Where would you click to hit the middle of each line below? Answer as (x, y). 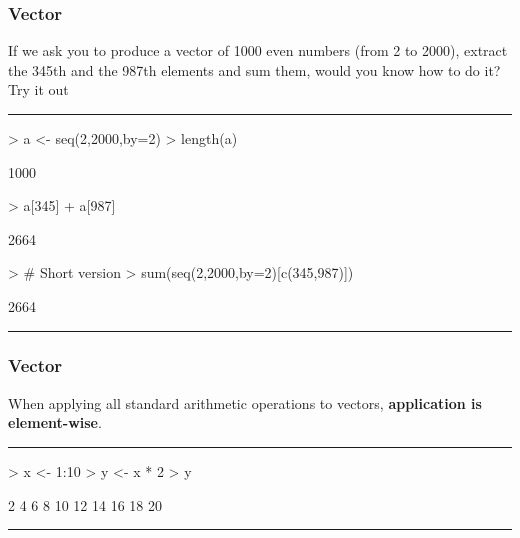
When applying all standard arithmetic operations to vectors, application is (245, 402)
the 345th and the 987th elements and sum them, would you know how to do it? (254, 69)
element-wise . (55, 422)
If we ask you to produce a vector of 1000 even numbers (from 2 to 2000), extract (258, 50)
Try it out (38, 89)
